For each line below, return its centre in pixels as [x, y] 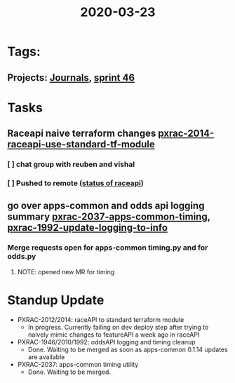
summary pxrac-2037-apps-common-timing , [109, 217]
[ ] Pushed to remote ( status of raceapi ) [75, 183]
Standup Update [56, 300]
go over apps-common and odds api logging [106, 206]
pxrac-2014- [186, 134]
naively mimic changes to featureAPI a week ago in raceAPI [114, 335]
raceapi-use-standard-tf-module [81, 145]
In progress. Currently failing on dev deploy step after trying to [118, 327]
